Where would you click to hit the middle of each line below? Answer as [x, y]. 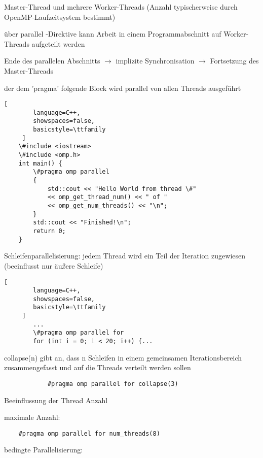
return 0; [49, 231]
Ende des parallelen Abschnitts [52, 61]
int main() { [40, 163]
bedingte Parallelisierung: [44, 450]
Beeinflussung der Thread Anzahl [56, 400]
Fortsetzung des [234, 61]
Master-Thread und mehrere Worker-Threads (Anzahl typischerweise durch [121, 7]
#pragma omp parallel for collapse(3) [113, 384]
